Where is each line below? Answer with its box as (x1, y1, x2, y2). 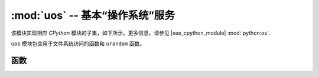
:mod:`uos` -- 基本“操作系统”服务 (11, 9, 175, 22)
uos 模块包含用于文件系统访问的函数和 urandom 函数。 (11, 40, 145, 47)
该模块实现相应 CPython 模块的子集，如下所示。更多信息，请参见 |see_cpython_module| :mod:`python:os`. (11, 29, 271, 36)
